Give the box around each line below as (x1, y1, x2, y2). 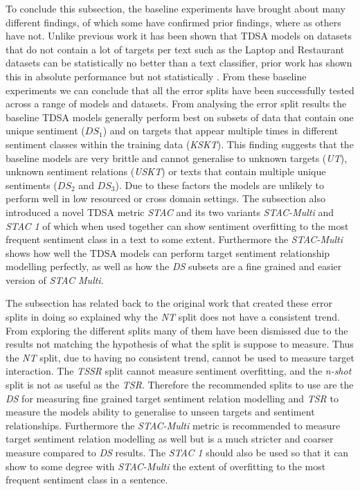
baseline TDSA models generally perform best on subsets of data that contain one (6, 109, 354, 124)
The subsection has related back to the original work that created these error (6, 296, 332, 310)
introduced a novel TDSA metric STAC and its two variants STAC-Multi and (6, 204, 334, 219)
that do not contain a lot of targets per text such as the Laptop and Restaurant (6, 42, 345, 56)
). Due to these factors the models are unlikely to (115, 177, 324, 192)
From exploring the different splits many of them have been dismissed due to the (6, 323, 348, 337)
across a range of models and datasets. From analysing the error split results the (6, 96, 347, 111)
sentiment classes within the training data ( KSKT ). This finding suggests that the (6, 136, 354, 151)
